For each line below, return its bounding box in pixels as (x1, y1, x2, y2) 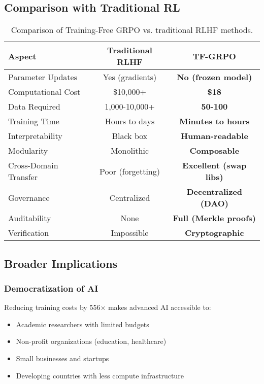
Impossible (111, 227, 149, 239)
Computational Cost (8, 86, 81, 98)
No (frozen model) (177, 71, 252, 83)
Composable (189, 145, 240, 157)
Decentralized (186, 186, 243, 198)
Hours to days (105, 115, 155, 127)
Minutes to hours (179, 115, 250, 127)
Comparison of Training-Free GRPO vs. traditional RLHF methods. (11, 24, 253, 36)
